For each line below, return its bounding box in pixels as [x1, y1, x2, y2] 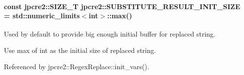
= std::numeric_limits [4, 11, 80, 21]
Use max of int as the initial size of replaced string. [4, 45, 156, 55]
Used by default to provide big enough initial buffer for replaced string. [4, 29, 215, 39]
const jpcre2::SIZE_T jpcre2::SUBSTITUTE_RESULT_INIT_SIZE [4, 1, 241, 11]
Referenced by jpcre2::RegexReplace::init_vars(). [4, 61, 149, 71]
